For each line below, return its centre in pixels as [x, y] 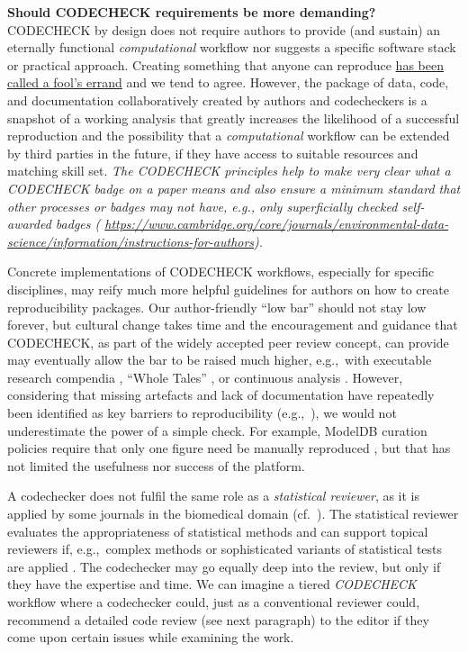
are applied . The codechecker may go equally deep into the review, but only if [224, 566]
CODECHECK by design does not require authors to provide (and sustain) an [224, 29]
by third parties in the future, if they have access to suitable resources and [213, 153]
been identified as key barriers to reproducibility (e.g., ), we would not [202, 413]
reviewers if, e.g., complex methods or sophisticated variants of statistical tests [225, 549]
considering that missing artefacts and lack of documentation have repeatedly [221, 395]
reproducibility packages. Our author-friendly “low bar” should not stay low [217, 307]
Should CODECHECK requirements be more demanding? [192, 12]
